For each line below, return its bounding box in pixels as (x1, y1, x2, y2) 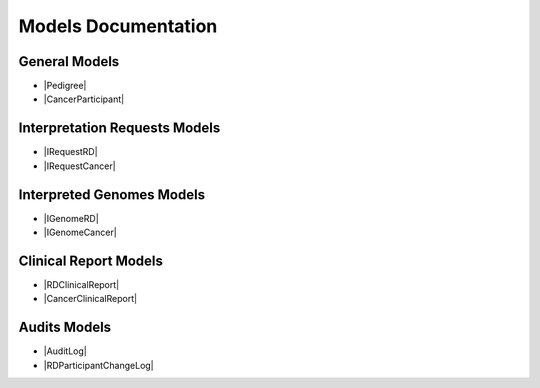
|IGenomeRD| (43, 212, 99, 224)
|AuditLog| (43, 345, 87, 357)
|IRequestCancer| (43, 160, 117, 172)
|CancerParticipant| (43, 93, 125, 105)
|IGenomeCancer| (43, 226, 117, 239)
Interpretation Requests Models (18, 120, 221, 137)
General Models (18, 53, 120, 70)
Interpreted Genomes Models (18, 186, 205, 203)
